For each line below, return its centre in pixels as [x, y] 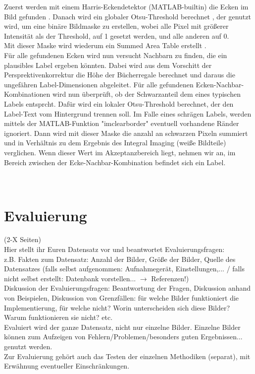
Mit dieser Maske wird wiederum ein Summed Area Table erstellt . [105, 45]
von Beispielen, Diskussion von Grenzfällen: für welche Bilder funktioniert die [122, 297]
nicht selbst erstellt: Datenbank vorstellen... [70, 278]
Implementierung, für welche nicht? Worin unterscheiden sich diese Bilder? [117, 307]
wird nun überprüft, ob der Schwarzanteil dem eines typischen [147, 94]
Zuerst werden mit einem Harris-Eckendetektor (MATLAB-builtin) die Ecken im [126, 6]
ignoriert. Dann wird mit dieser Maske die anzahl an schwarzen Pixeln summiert [126, 133]
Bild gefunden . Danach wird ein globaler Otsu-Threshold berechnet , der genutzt [127, 16]
